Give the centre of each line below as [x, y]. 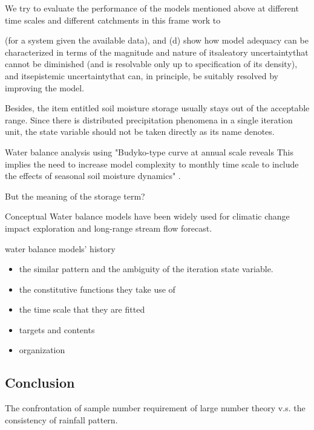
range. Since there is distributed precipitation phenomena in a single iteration [149, 119]
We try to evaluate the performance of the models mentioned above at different [152, 8]
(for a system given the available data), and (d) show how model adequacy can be [157, 40]
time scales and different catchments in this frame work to [113, 20]
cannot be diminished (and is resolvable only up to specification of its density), [151, 64]
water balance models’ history [60, 248]
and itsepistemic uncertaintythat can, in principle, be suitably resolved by [142, 75]
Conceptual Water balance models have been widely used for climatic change [147, 216]
